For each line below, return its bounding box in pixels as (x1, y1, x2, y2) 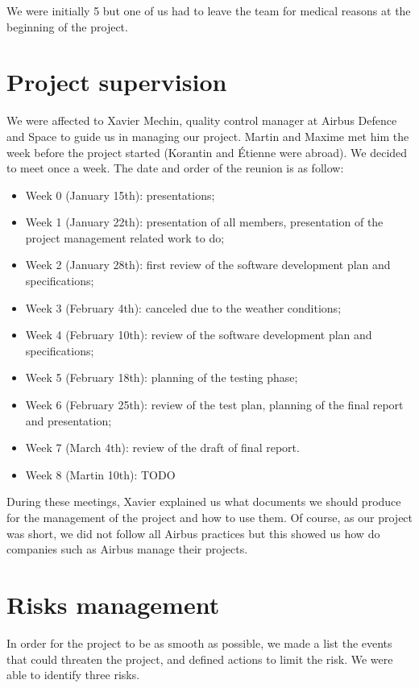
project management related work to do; (25, 229, 225, 246)
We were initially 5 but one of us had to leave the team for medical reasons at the (6, 2, 411, 19)
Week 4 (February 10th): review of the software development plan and (25, 326, 372, 343)
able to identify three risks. (6, 666, 140, 683)
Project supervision (6, 65, 227, 98)
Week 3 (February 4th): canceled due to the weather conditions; (25, 299, 342, 316)
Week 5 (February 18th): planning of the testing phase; (25, 369, 298, 386)
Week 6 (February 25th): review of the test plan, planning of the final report (25, 396, 404, 413)
